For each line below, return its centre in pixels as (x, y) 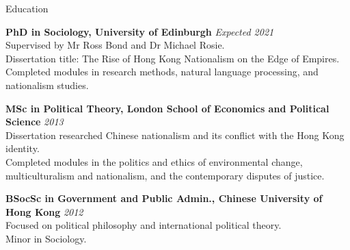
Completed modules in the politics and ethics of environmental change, (154, 161)
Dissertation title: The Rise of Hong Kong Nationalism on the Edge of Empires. (173, 58)
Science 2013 (35, 122)
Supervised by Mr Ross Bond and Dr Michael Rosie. (115, 45)
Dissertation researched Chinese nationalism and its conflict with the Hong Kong (175, 135)
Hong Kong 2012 (44, 211)
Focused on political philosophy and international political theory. (144, 225)
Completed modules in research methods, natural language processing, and (162, 72)
